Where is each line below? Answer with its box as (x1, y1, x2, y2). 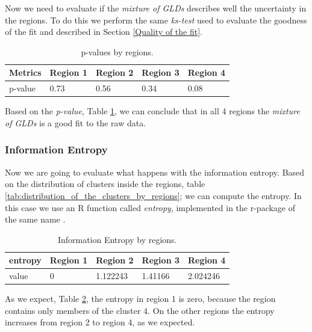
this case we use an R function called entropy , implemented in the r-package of (5, 201, 296, 214)
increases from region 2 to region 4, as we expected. (5, 316, 195, 328)
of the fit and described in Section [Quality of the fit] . (5, 25, 203, 38)
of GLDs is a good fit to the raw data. (5, 116, 146, 129)
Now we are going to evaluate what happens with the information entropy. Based (5, 165, 305, 178)
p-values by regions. (81, 45, 154, 58)
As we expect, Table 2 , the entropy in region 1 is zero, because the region (5, 292, 276, 305)
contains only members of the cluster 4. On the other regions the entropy (5, 304, 275, 316)
